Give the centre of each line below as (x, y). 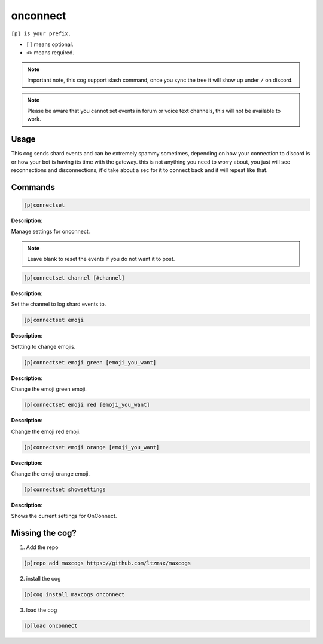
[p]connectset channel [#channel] (74, 278)
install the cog (43, 579)
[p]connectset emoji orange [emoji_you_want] (92, 447)
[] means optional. (50, 44)
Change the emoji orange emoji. (50, 473)
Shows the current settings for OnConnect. (64, 516)
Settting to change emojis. (43, 346)
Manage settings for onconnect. (51, 231)
